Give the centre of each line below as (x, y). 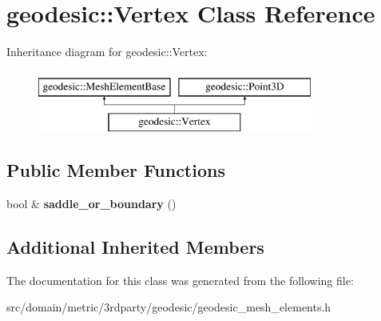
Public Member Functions (116, 170)
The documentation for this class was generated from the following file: (180, 280)
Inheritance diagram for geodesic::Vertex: (107, 52)
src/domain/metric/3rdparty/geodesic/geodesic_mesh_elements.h (169, 307)
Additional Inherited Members (135, 247)
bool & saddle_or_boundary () (91, 204)
